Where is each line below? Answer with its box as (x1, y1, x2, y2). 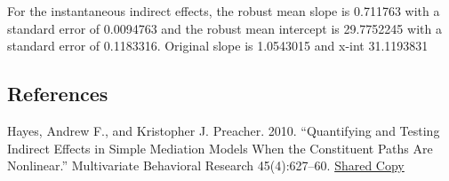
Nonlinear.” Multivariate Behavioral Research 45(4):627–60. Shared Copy (7, 156, 405, 175)
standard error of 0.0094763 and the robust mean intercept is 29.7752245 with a (7, 19, 442, 37)
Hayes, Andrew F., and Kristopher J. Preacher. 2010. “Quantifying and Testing (7, 121, 440, 139)
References (7, 80, 108, 107)
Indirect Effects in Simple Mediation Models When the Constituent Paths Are (7, 138, 433, 157)
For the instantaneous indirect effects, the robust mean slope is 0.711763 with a (7, 2, 440, 20)
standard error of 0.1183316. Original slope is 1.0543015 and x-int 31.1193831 (7, 36, 429, 55)
